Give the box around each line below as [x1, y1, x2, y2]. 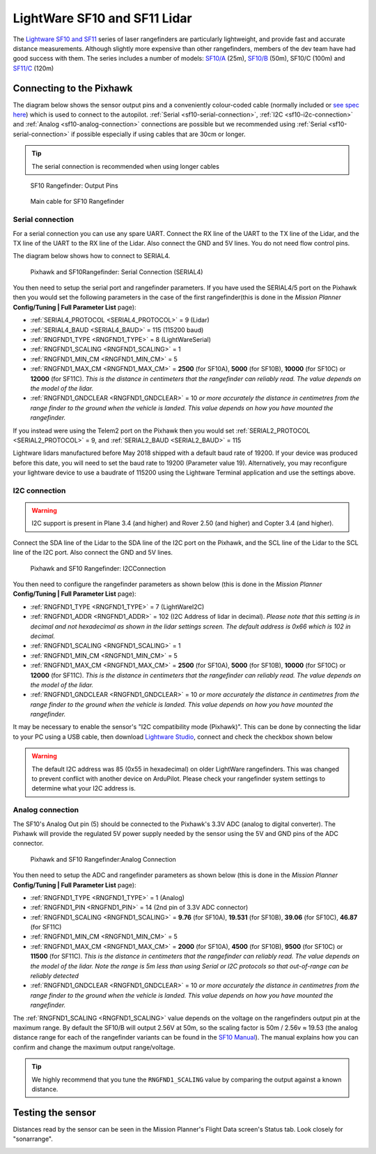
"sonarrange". [13, 1134, 54, 1144]
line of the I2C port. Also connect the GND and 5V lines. [13, 548, 173, 557]
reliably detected [30, 972, 79, 980]
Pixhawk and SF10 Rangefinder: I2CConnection [30, 564, 166, 572]
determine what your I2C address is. [31, 784, 136, 793]
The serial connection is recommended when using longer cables [31, 162, 219, 170]
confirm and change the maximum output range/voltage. [13, 1043, 175, 1051]
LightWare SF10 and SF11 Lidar [13, 10, 192, 26]
